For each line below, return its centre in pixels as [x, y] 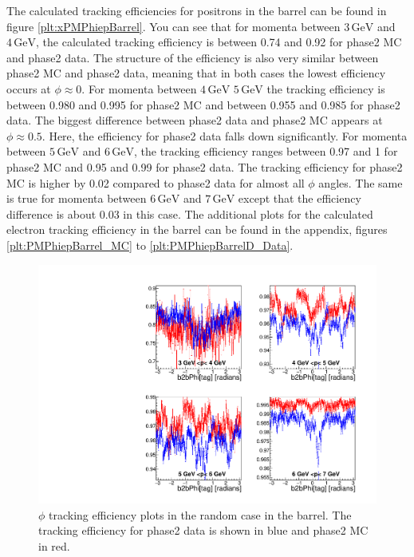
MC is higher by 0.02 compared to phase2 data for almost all [156, 182]
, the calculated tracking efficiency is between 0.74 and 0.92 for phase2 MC [219, 42]
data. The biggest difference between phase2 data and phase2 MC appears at [195, 120]
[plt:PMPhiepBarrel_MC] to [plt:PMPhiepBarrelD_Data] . [150, 245]
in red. [54, 545]
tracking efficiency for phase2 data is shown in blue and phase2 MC [203, 530]
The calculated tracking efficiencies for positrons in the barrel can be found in [197, 10]
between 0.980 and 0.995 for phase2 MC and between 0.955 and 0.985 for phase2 [203, 104]
